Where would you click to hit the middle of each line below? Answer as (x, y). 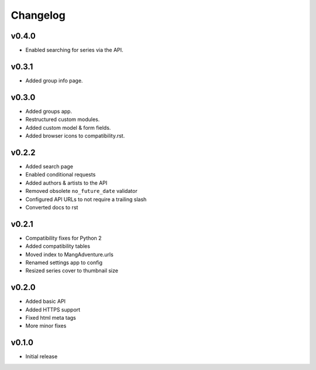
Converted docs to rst (52, 207)
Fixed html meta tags (51, 318)
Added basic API (46, 302)
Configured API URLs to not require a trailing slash (86, 199)
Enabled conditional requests (61, 175)
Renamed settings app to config (64, 262)
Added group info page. (54, 80)
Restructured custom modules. (63, 119)
